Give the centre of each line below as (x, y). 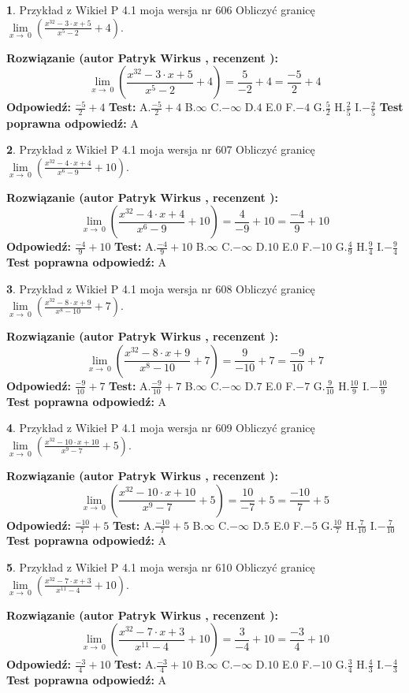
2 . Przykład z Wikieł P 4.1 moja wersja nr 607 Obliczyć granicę (161, 149)
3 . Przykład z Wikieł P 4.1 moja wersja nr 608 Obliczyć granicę (161, 288)
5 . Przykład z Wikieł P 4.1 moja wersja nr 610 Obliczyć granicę (161, 566)
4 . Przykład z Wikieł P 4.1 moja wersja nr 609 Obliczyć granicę (161, 428)
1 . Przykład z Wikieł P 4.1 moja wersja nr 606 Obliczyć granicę (161, 9)
